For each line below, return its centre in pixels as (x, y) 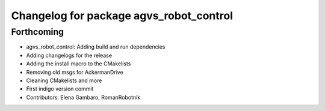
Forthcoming (38, 32)
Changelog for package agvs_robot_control (122, 16)
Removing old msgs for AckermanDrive (75, 72)
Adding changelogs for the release (69, 55)
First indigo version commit (60, 89)
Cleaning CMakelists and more (64, 80)
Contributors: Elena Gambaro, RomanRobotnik (83, 97)
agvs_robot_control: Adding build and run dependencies (96, 47)
